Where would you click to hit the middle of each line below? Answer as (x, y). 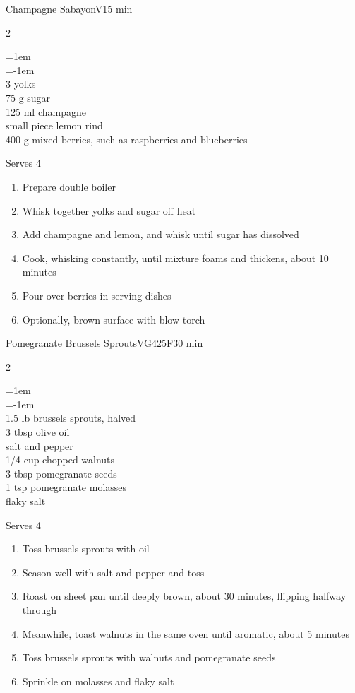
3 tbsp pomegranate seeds (61, 473)
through (40, 610)
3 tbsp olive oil (38, 432)
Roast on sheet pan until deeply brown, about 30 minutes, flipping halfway (184, 596)
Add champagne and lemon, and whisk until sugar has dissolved (161, 234)
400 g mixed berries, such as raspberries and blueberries (127, 139)
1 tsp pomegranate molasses (66, 487)
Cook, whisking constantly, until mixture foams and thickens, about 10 (175, 257)
